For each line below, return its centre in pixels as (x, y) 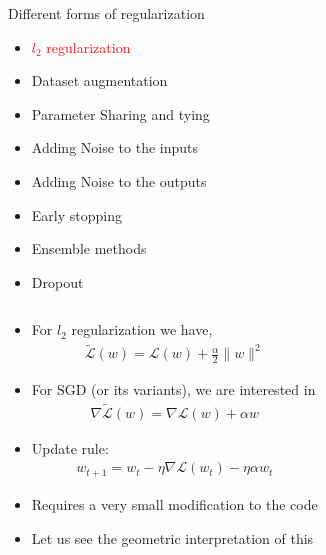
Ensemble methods (89, 248)
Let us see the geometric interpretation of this (172, 537)
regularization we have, (142, 329)
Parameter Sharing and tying (120, 113)
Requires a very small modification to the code (174, 503)
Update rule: (70, 447)
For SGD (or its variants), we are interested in (173, 389)
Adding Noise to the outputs (119, 180)
